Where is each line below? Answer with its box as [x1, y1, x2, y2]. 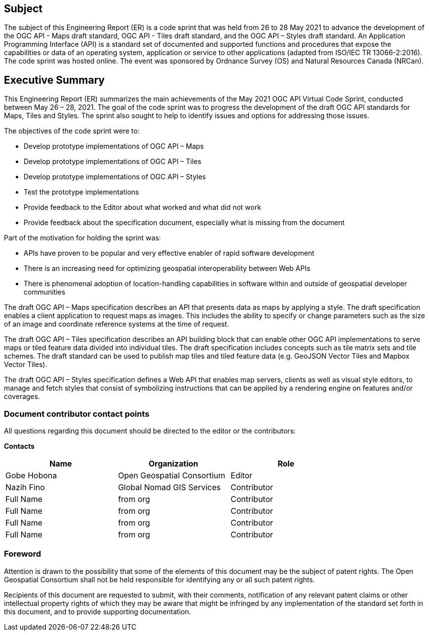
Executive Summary [4, 73, 105, 86]
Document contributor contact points [4, 408, 150, 419]
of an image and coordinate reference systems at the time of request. [4, 320, 229, 329]
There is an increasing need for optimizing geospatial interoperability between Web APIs [24, 264, 310, 273]
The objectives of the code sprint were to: [4, 127, 140, 135]
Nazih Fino [5, 482, 45, 493]
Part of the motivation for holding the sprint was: [4, 234, 161, 242]
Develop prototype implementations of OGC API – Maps [24, 142, 204, 151]
